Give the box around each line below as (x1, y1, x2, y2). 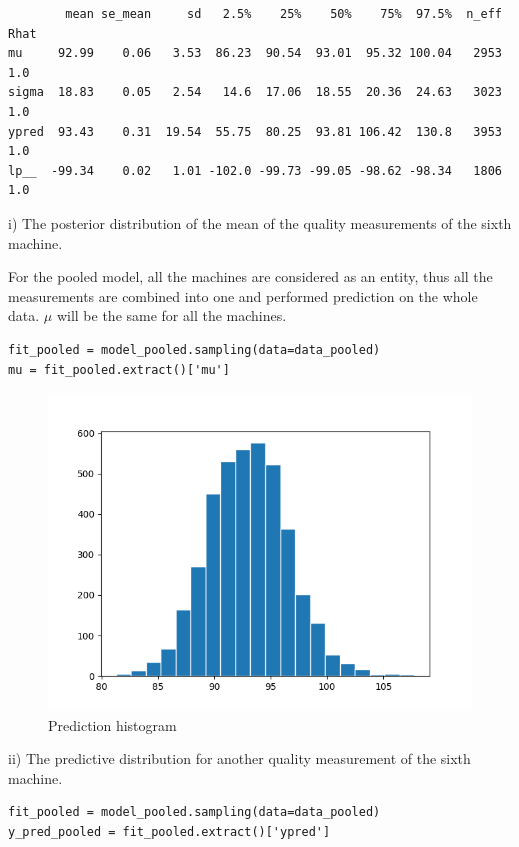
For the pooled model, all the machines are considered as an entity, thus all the (8, 266, 493, 287)
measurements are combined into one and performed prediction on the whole (8, 285, 478, 306)
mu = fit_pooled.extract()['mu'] (8, 362, 230, 377)
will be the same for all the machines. (56, 305, 287, 326)
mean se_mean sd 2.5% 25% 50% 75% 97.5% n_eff (65, 7, 502, 21)
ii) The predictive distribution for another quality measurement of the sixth (8, 748, 471, 769)
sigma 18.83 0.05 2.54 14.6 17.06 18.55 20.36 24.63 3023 (8, 85, 502, 100)
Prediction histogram (48, 714, 177, 735)
